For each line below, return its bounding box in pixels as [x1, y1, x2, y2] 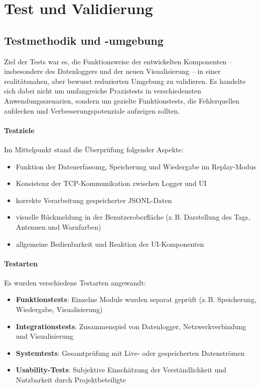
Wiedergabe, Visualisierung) [16, 304, 103, 315]
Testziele [4, 125, 35, 135]
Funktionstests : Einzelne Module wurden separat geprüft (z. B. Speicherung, [16, 294, 256, 305]
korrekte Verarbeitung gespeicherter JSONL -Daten [16, 195, 172, 205]
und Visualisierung [16, 331, 73, 341]
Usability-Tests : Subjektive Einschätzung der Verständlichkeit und [16, 364, 226, 375]
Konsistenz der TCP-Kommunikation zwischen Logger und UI [16, 178, 207, 188]
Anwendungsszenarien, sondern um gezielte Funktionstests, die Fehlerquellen [4, 95, 239, 106]
